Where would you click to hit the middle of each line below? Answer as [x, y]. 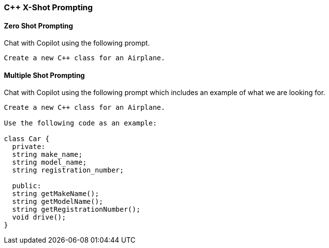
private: [29, 147]
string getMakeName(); [55, 194]
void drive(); [39, 217]
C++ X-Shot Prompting [49, 7]
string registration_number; [68, 170]
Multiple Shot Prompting [44, 75]
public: [26, 186]
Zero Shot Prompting [38, 25]
